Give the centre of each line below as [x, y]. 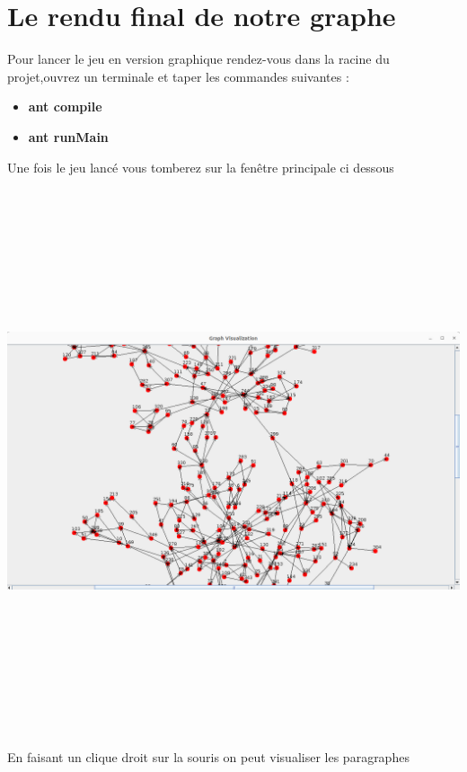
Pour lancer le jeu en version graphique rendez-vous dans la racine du [198, 59]
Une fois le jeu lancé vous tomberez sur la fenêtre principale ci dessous [201, 167]
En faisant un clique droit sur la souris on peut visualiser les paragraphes [208, 757]
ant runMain [68, 136]
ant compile [65, 106]
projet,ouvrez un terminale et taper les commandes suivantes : [178, 76]
